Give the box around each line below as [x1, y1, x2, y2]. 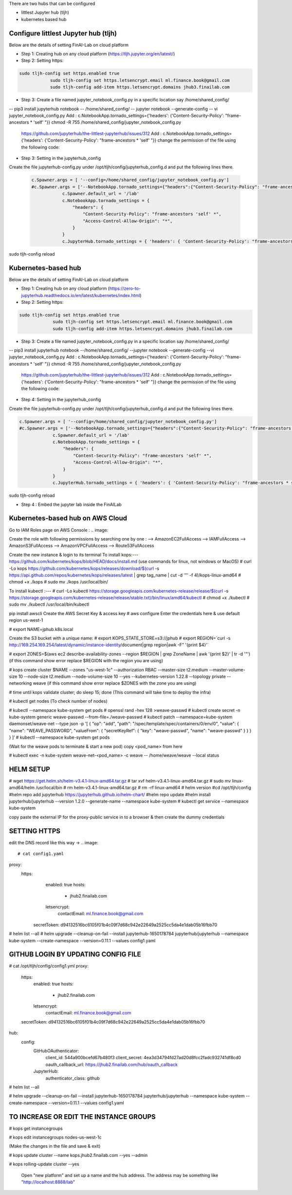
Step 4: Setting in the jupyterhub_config [21, 397, 101, 403]
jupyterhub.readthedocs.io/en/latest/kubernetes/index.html [21, 292, 140, 298]
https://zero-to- [109, 285, 141, 292]
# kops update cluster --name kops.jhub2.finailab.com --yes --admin [9, 1152, 148, 1158]
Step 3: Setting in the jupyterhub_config [21, 155, 101, 161]
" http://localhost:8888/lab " [21, 1179, 75, 1185]
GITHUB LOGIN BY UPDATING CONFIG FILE [9, 950, 141, 959]
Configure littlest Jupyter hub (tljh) [9, 29, 117, 37]
